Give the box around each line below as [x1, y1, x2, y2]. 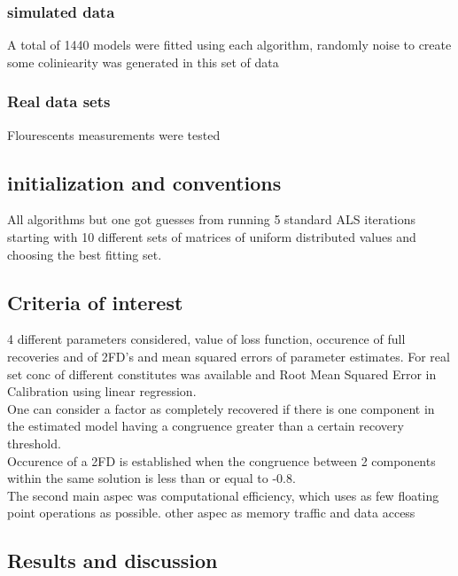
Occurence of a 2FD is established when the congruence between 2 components [7, 451, 436, 470]
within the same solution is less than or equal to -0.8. [7, 469, 296, 487]
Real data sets [7, 90, 111, 113]
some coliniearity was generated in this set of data [7, 52, 279, 71]
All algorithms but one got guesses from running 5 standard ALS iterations [7, 210, 415, 229]
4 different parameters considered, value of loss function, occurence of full [7, 330, 406, 348]
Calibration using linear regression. [7, 382, 197, 401]
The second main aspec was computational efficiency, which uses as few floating [7, 486, 439, 504]
